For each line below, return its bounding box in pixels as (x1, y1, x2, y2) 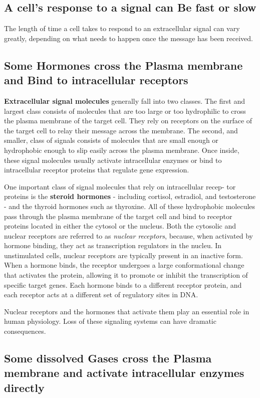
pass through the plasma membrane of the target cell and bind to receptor (4, 211, 232, 221)
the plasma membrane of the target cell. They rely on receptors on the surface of (4, 115, 252, 126)
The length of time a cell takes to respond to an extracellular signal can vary (4, 23, 240, 34)
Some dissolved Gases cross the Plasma (4, 350, 212, 366)
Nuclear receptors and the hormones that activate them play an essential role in (4, 306, 249, 316)
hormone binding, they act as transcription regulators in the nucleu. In (4, 240, 222, 251)
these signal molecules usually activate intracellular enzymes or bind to (4, 154, 222, 165)
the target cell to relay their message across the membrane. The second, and (4, 125, 238, 135)
